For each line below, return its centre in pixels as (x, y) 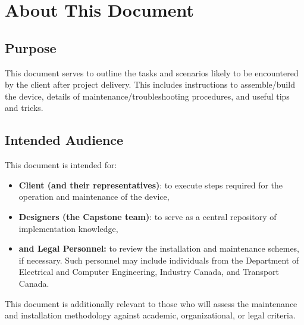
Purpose (31, 47)
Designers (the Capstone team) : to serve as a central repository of (148, 216)
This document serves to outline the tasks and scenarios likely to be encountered (152, 72)
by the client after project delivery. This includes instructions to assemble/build (150, 84)
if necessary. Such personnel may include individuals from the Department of (159, 260)
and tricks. (24, 108)
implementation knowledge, (68, 228)
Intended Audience (64, 140)
